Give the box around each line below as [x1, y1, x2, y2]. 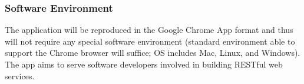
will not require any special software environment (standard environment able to [5, 35, 295, 47]
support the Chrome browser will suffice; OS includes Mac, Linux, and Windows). [5, 46, 300, 59]
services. [5, 69, 35, 82]
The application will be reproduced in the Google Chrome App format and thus [5, 23, 293, 36]
